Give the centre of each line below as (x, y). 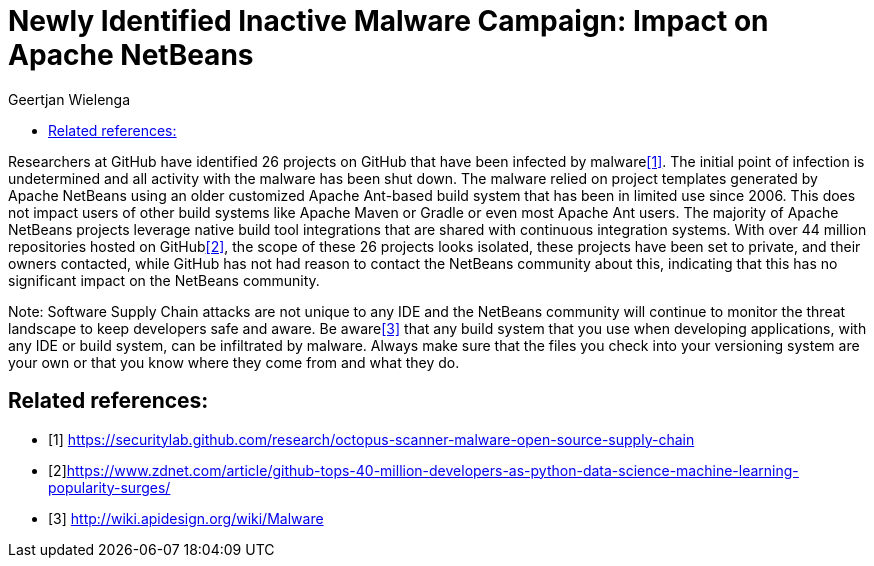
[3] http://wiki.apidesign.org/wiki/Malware (186, 518)
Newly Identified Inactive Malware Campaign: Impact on (388, 21)
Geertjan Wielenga (69, 99)
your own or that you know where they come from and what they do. (234, 362)
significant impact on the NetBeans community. (164, 280)
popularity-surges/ (109, 487)
